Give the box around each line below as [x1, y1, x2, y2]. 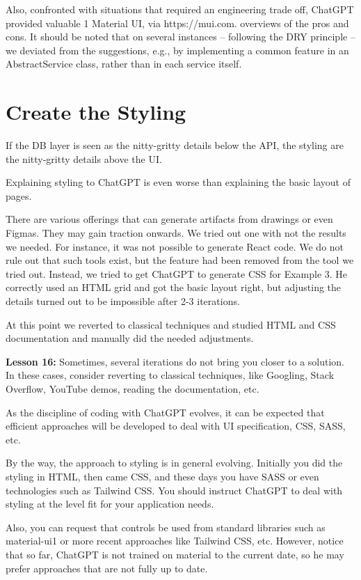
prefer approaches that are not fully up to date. [6, 561, 208, 575]
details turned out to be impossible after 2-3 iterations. [6, 294, 240, 308]
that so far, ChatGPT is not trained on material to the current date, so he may [6, 547, 344, 561]
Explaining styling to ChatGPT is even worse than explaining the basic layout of [6, 175, 351, 189]
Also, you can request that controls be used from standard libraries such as [6, 519, 326, 534]
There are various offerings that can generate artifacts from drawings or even [6, 212, 333, 226]
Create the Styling [6, 97, 186, 126]
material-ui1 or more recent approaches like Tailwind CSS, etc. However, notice [6, 533, 344, 548]
